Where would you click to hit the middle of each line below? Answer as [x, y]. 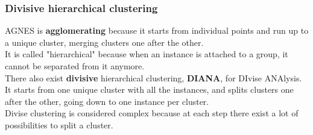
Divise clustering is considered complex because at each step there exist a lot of [152, 113]
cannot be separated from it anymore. [75, 66]
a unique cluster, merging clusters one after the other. [104, 42]
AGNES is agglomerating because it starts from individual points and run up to [157, 30]
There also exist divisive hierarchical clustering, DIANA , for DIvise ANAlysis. [153, 77]
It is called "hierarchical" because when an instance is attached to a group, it [147, 54]
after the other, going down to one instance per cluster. [107, 101]
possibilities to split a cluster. [59, 124]
